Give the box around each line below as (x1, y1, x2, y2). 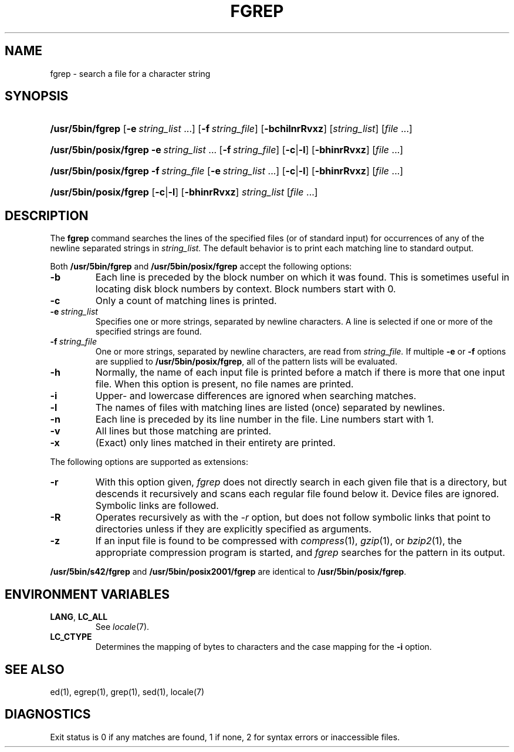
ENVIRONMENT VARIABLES (5, 586, 170, 602)
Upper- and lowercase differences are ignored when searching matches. (95, 390, 417, 402)
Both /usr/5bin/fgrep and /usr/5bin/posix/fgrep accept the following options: (50, 261, 352, 272)
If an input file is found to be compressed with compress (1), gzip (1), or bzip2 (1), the (95, 535, 462, 547)
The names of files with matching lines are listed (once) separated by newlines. (95, 402, 445, 414)
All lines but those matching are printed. (95, 425, 272, 437)
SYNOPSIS (5, 89, 69, 104)
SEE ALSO (5, 662, 65, 677)
